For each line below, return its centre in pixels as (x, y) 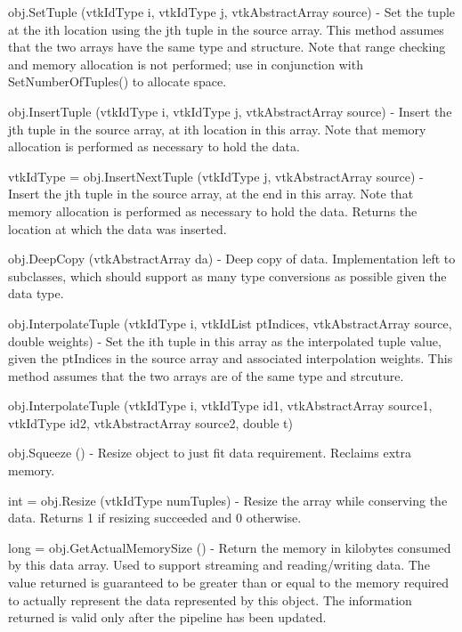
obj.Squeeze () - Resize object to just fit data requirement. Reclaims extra (210, 453)
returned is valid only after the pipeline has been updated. (167, 617)
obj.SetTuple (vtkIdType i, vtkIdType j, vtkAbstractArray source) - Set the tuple (232, 12)
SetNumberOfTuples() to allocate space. (118, 81)
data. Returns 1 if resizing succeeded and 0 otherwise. (155, 518)
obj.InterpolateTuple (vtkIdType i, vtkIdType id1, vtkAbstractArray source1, (220, 405)
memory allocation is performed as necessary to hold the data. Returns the (213, 211)
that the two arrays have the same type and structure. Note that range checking (227, 47)
